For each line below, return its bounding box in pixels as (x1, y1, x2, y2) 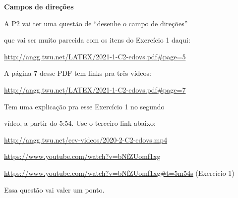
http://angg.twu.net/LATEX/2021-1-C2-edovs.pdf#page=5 (4, 51, 186, 61)
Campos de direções (4, 1, 74, 11)
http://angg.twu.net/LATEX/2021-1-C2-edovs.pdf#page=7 (4, 84, 186, 95)
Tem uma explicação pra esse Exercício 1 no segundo (4, 101, 165, 111)
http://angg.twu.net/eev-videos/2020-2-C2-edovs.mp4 (4, 134, 168, 145)
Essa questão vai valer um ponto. (4, 184, 105, 195)
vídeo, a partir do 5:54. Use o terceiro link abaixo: (4, 118, 156, 128)
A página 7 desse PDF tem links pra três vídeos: (4, 68, 151, 78)
